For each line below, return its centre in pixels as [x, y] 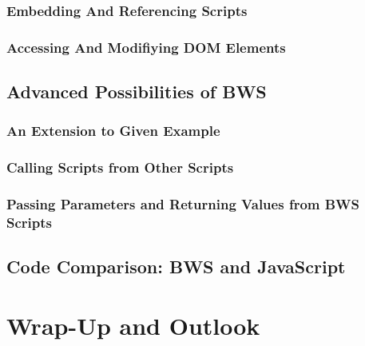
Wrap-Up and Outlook [133, 325]
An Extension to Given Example [113, 131]
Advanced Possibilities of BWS [137, 91]
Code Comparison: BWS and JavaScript [176, 266]
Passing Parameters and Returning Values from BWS [183, 204]
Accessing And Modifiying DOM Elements [146, 47]
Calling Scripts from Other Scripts [120, 167]
